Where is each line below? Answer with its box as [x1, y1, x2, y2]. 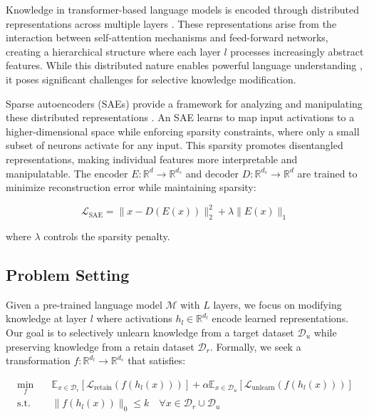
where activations [96, 311, 172, 326]
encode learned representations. [212, 311, 349, 326]
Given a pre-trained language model [6, 297, 162, 312]
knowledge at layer [6, 311, 87, 326]
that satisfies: [128, 353, 186, 368]
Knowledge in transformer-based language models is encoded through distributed [6, 2, 360, 16]
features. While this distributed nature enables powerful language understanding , [6, 58, 363, 73]
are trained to [297, 165, 358, 180]
